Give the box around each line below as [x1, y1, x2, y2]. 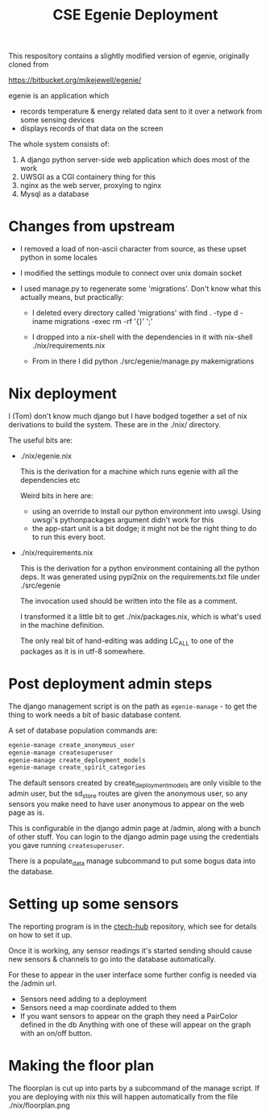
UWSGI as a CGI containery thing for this [19, 172, 156, 182]
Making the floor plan [8, 1056, 155, 1074]
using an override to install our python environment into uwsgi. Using [31, 506, 262, 517]
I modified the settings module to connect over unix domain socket [19, 268, 243, 278]
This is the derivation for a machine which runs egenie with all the [19, 467, 239, 476]
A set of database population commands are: [8, 725, 158, 735]
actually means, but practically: [19, 293, 124, 302]
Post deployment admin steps [8, 675, 213, 693]
